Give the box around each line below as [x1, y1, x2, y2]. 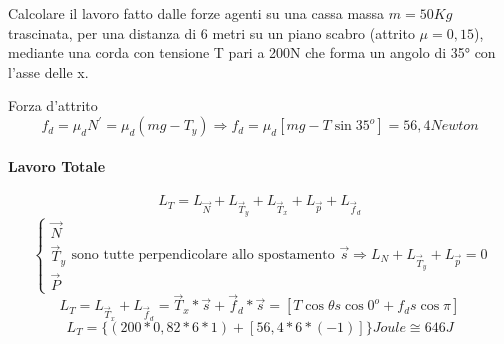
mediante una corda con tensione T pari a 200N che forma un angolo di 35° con [8, 42, 496, 63]
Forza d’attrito [8, 95, 98, 116]
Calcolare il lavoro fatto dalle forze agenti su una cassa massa [8, 3, 385, 23]
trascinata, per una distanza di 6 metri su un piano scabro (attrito [8, 22, 415, 43]
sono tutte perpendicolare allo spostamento [71, 247, 335, 262]
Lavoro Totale [8, 156, 106, 177]
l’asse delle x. [8, 61, 89, 82]
